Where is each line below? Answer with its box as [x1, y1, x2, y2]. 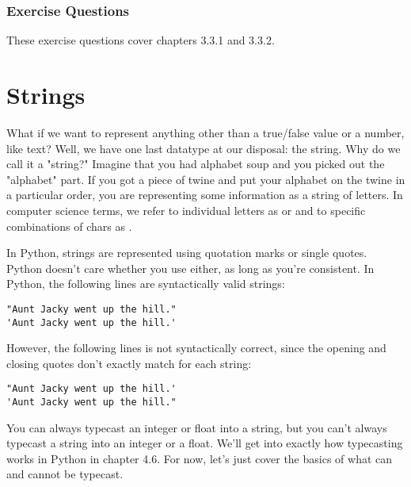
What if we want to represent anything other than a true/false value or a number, [6, 124, 405, 140]
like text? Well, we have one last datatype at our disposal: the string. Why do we [6, 140, 401, 156]
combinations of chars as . [6, 217, 132, 234]
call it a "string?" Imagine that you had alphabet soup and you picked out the [6, 155, 385, 172]
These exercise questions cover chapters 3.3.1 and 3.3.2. [6, 32, 275, 48]
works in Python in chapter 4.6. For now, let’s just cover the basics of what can [6, 450, 393, 466]
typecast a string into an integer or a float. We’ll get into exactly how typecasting [6, 435, 403, 451]
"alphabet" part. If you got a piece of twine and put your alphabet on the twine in [6, 171, 405, 187]
